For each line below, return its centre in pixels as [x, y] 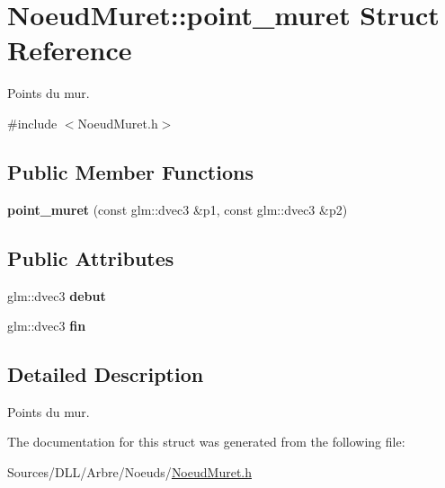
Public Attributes [91, 257]
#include [32, 123]
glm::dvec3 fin [47, 326]
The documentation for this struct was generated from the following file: [206, 442]
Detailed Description [106, 374]
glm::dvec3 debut [57, 295]
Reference [70, 50]
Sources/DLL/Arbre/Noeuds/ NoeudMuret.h [129, 472]
